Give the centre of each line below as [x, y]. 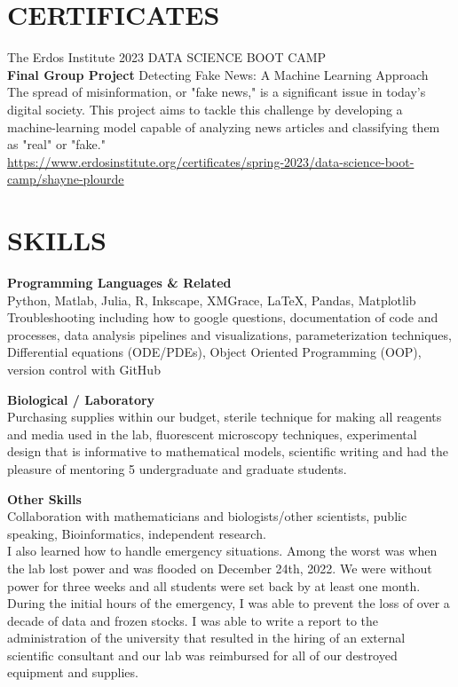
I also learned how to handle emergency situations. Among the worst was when [222, 551]
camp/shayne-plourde [66, 179]
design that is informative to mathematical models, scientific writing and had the [228, 451]
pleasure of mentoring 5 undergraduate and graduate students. [177, 468]
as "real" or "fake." [56, 144]
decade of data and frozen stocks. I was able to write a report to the [193, 620]
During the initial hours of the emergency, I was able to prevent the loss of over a [229, 603]
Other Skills [44, 498]
